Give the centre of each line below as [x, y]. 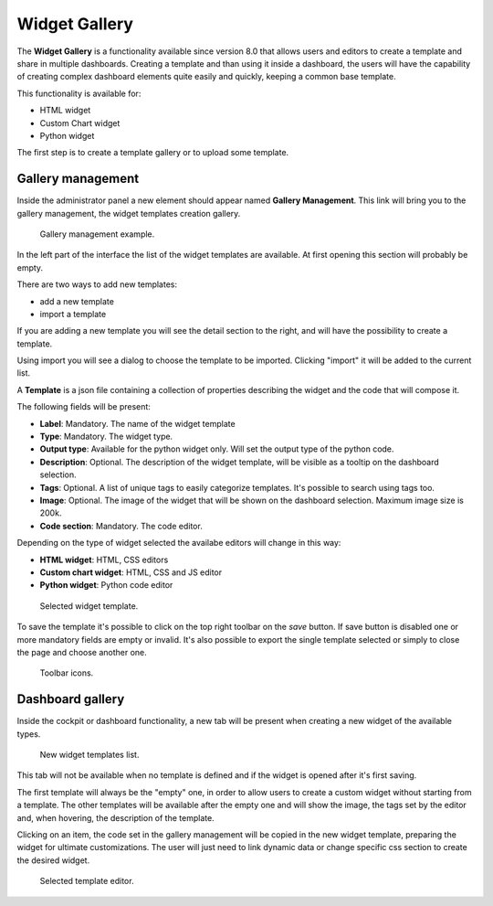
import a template [73, 314]
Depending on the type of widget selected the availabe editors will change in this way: [179, 543]
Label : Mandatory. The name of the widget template [138, 423]
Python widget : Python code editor [106, 585]
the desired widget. [53, 860]
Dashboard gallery [71, 699]
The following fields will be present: [84, 407]
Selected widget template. [89, 606]
